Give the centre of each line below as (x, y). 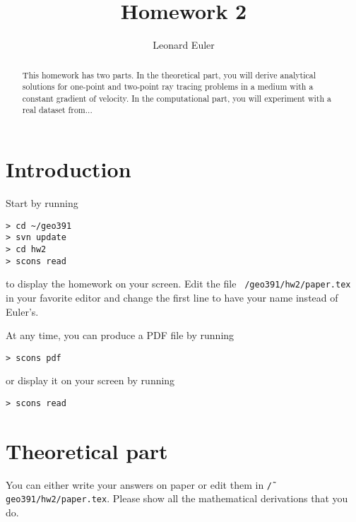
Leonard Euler (184, 45)
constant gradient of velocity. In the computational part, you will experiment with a (177, 98)
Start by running (42, 203)
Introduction (69, 169)
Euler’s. (22, 311)
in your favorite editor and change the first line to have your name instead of (172, 297)
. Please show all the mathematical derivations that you (227, 498)
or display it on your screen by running (90, 380)
